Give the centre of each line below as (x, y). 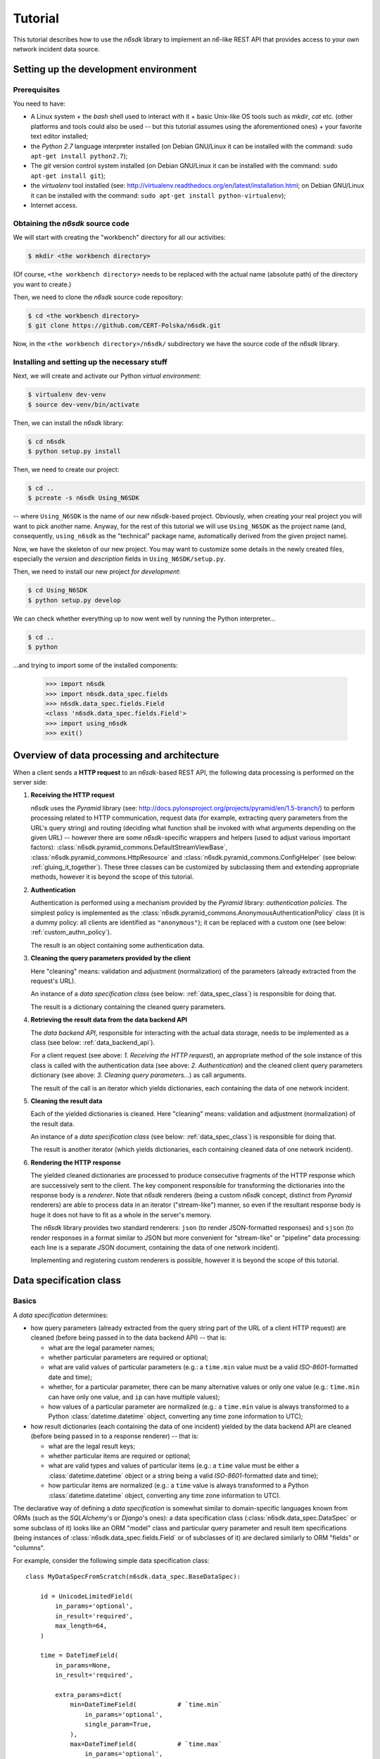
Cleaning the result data (66, 1100)
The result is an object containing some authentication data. (118, 945)
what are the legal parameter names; (101, 1347)
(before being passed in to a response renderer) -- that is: (115, 1436)
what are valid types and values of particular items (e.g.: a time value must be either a (173, 1466)
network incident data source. (56, 49)
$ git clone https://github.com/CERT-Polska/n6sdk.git (124, 326)
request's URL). (53, 981)
